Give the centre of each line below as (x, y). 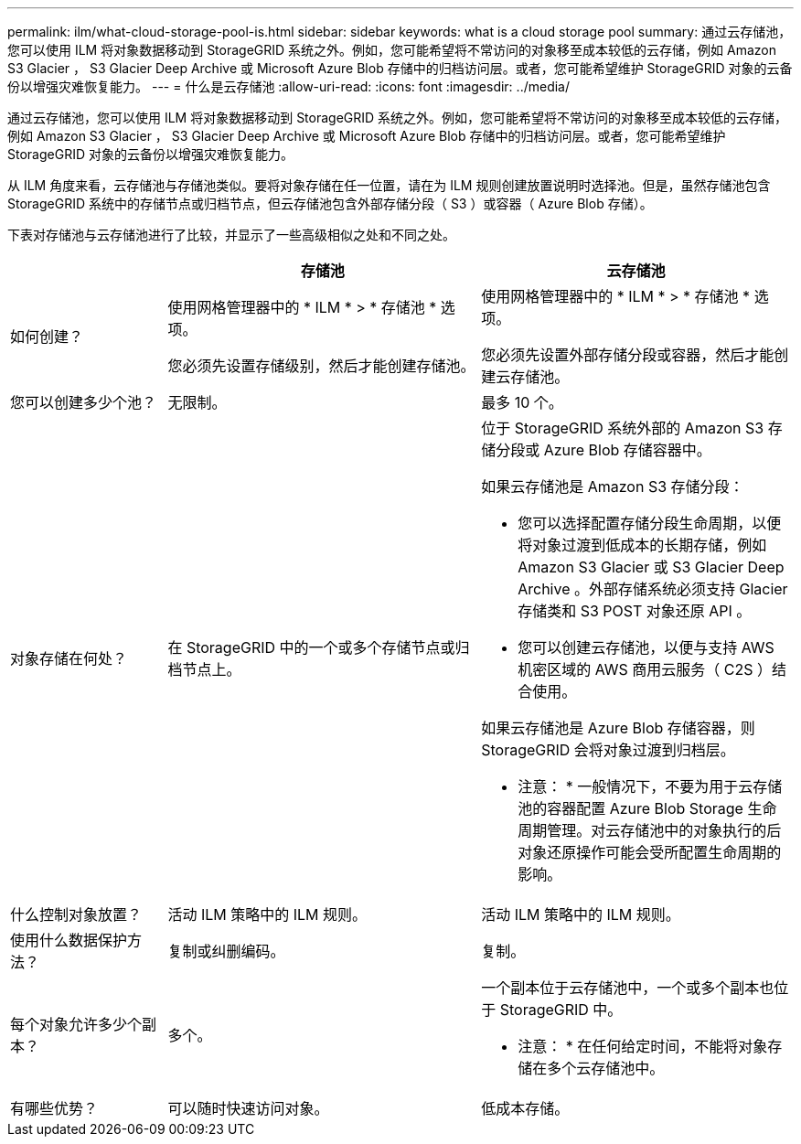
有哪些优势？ (54, 1108)
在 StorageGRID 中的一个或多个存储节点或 (311, 647)
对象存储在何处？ (69, 658)
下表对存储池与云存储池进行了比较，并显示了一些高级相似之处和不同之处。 (231, 235)
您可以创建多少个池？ (84, 402)
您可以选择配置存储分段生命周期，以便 (650, 523)
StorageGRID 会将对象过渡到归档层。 (608, 750)
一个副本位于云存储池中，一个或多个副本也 (628, 988)
